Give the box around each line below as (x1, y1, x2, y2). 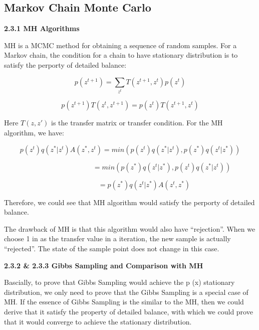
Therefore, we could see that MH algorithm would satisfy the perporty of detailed (4, 197, 255, 207)
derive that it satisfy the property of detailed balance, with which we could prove (4, 306, 253, 316)
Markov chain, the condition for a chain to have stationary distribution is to (4, 50, 238, 60)
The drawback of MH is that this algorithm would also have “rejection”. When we (4, 223, 255, 234)
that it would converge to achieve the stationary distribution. (4, 316, 192, 326)
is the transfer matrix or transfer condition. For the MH (51, 117, 223, 128)
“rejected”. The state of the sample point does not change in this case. (4, 243, 219, 254)
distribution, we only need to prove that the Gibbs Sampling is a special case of (4, 286, 248, 297)
